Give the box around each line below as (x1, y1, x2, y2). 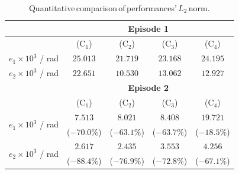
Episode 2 (128, 81, 169, 93)
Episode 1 (128, 22, 169, 34)
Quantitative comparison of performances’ (28, 2, 177, 14)
